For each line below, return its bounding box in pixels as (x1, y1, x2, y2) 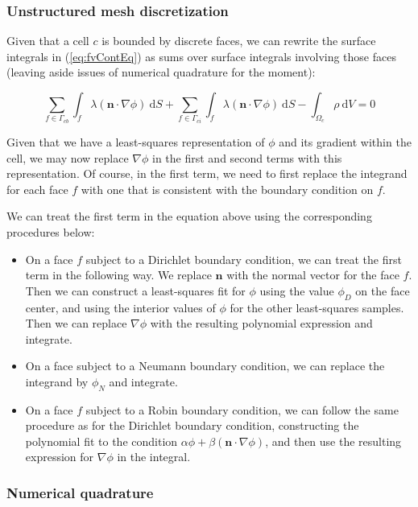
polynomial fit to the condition (25, 432, 178, 449)
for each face (6, 180, 68, 197)
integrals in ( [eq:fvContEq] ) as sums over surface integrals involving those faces (6, 47, 396, 64)
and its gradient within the (279, 133, 412, 150)
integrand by (25, 373, 89, 390)
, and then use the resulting (265, 432, 402, 449)
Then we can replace (25, 315, 127, 332)
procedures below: (6, 223, 95, 240)
